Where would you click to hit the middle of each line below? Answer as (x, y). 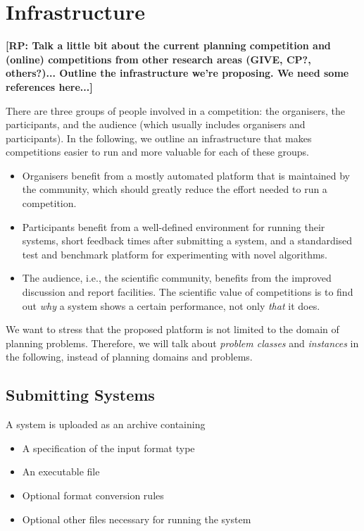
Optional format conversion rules (93, 495)
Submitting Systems (80, 395)
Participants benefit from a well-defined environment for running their (174, 226)
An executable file (61, 471)
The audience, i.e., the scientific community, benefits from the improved (177, 278)
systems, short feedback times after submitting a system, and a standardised (187, 240)
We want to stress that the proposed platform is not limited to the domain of (172, 329)
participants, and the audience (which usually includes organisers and (156, 124)
